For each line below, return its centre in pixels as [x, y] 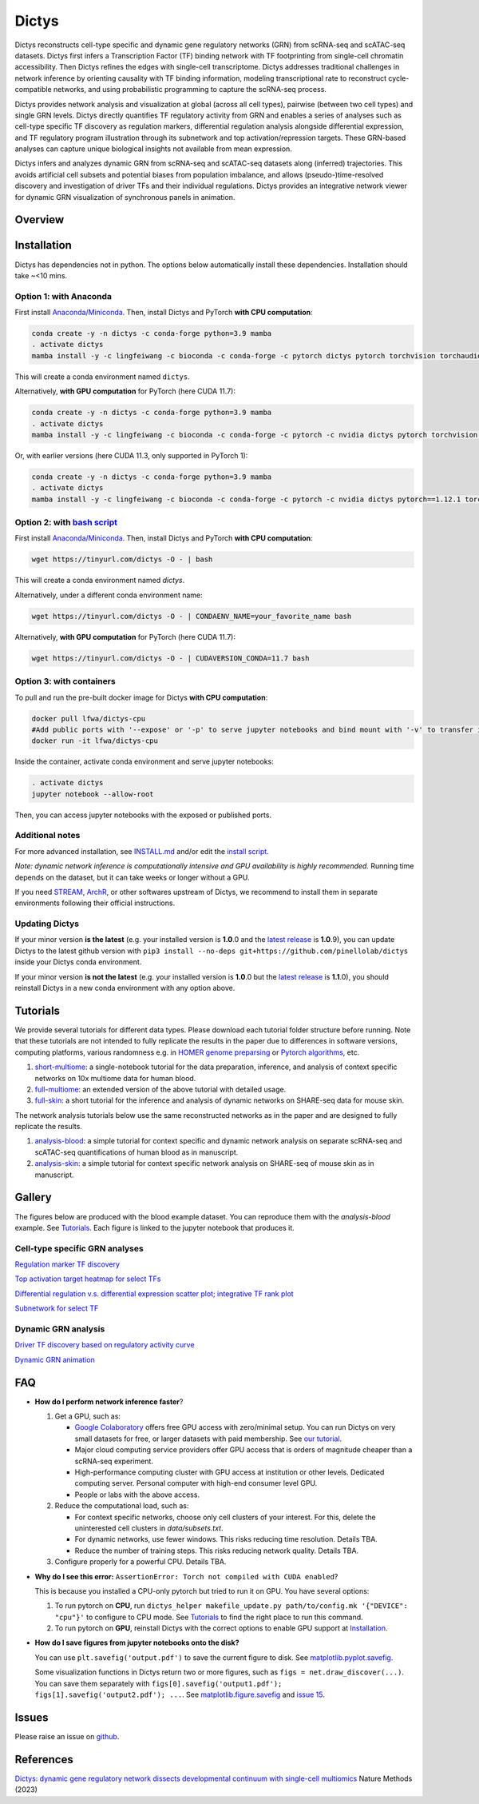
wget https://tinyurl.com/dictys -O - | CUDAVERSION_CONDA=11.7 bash [170, 658]
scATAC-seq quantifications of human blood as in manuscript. [137, 1152]
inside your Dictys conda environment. [78, 962]
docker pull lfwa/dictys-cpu [89, 718]
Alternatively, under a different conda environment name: [109, 595]
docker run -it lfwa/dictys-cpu [95, 741]
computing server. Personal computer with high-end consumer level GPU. [196, 1483]
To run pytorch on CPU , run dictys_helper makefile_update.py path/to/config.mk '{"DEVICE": [232, 1606]
